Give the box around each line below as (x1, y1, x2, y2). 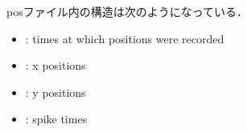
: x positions (25, 57, 86, 74)
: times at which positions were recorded (25, 30, 224, 46)
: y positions (25, 83, 86, 100)
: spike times (25, 110, 88, 127)
